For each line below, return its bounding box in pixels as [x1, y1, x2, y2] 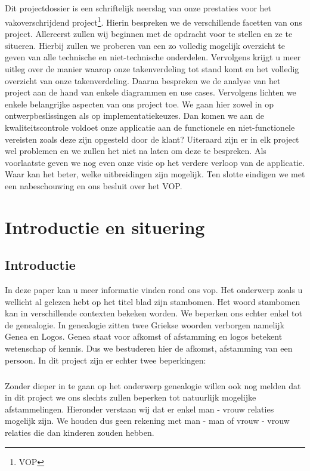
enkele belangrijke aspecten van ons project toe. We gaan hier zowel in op [5, 97, 274, 110]
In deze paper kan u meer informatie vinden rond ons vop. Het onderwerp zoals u [5, 284, 303, 296]
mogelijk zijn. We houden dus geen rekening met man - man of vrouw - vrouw [5, 414, 290, 427]
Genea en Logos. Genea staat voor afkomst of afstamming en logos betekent [5, 330, 283, 343]
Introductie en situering [5, 214, 205, 239]
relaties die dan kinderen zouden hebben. [5, 426, 154, 439]
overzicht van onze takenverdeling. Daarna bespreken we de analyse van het [5, 74, 281, 87]
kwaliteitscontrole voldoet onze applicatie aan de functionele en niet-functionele [5, 121, 295, 133]
